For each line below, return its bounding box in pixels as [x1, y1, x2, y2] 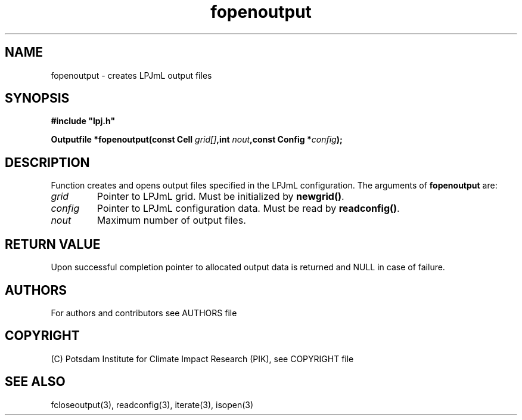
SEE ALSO [5, 374, 66, 390]
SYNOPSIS [5, 91, 70, 106]
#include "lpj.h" [51, 116, 116, 126]
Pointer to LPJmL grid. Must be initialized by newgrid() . [97, 190, 344, 203]
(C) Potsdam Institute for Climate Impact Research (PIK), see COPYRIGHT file [51, 353, 354, 364]
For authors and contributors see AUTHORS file [51, 307, 237, 318]
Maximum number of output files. [97, 214, 246, 227]
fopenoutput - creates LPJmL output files [51, 70, 212, 81]
